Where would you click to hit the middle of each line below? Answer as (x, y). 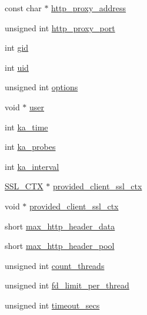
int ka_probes (30, 147)
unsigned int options (41, 87)
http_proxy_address (89, 8)
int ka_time (26, 127)
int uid (17, 67)
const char (23, 8)
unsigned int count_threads (55, 265)
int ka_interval (32, 166)
